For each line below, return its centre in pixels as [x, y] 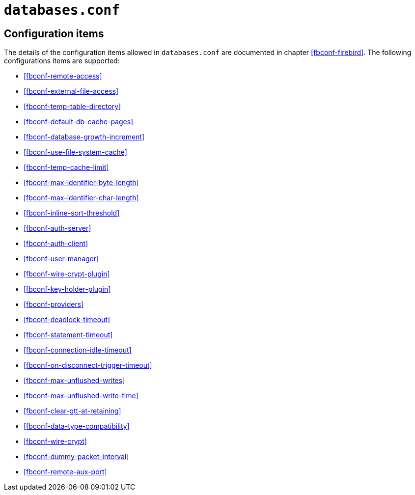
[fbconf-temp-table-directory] [72, 107]
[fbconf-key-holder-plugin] [67, 289]
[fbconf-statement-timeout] [68, 335]
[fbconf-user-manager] [61, 259]
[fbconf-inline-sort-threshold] [72, 213]
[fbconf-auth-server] [57, 228]
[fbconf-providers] [54, 304]
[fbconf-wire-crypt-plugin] [67, 274]
